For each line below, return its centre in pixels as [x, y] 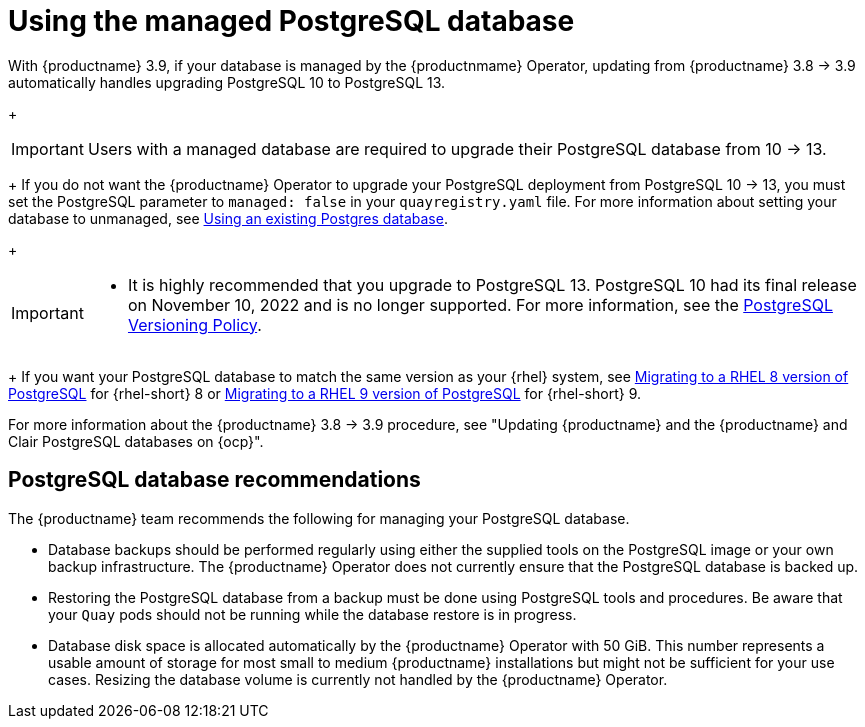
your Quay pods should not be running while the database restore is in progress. [312, 614]
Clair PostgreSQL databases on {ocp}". [136, 441]
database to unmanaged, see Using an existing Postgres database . [228, 218]
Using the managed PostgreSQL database [291, 21]
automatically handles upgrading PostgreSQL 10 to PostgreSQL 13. [227, 82]
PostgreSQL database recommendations [214, 480]
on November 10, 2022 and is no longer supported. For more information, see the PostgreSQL [480, 304]
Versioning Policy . [194, 324]
